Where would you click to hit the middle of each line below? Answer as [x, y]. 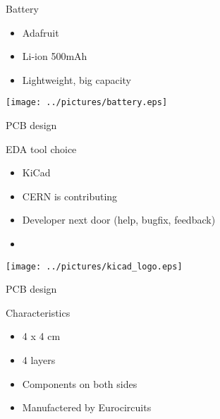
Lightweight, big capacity [77, 79]
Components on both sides [80, 383]
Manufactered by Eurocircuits [87, 407]
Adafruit [41, 32]
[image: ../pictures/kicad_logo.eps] [94, 266]
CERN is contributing [70, 196]
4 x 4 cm [41, 336]
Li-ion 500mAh [55, 56]
